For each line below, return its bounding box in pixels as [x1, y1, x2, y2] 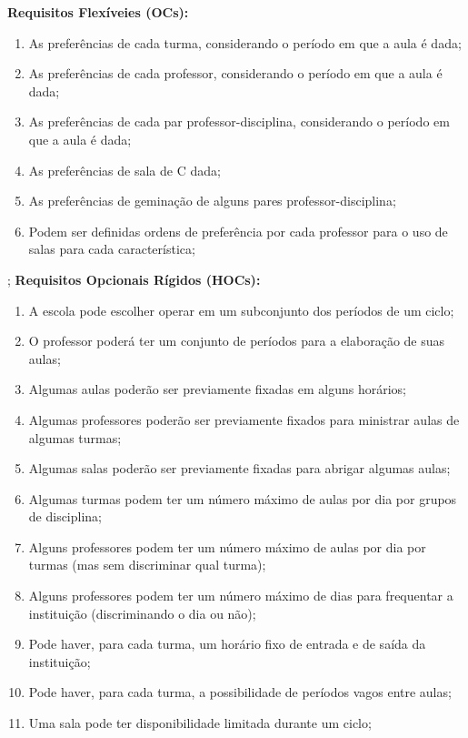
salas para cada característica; [28, 239, 195, 258]
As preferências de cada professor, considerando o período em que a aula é [28, 64, 443, 83]
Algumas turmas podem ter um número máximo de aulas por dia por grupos [28, 489, 457, 508]
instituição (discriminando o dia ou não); [28, 603, 256, 622]
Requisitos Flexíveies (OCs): [7, 3, 189, 21]
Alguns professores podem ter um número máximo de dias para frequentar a [28, 586, 453, 605]
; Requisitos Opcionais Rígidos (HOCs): [7, 269, 261, 288]
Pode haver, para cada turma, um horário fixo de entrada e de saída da [28, 634, 426, 653]
